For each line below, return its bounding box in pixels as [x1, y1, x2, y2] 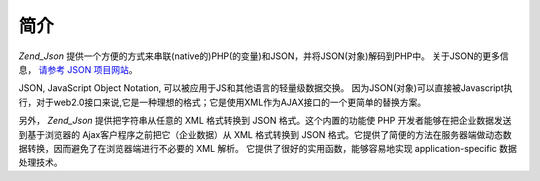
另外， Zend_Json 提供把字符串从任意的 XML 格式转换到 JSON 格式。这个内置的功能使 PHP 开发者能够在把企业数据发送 [18, 115, 512, 127]
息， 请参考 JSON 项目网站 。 [18, 63, 139, 75]
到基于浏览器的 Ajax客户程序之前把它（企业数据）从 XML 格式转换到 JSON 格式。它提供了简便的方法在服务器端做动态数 [18, 128, 512, 140]
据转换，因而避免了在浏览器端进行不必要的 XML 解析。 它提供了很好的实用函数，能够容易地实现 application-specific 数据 [18, 142, 517, 154]
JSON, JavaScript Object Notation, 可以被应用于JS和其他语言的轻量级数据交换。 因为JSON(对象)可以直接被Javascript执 [18, 82, 513, 94]
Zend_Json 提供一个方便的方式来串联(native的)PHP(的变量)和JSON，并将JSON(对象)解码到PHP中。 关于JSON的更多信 [18, 50, 509, 62]
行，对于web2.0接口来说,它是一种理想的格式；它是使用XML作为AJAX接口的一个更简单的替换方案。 [18, 96, 427, 108]
